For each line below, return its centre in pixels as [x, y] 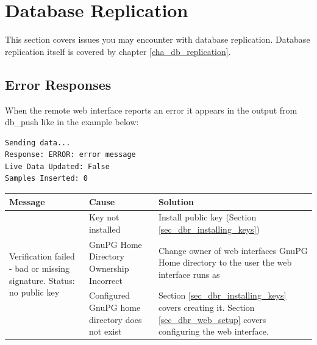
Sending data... [38, 143]
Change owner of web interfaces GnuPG [233, 250]
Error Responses [58, 84]
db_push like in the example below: [72, 122]
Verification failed [42, 256]
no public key [34, 292]
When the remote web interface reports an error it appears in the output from [151, 110]
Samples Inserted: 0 [47, 179]
